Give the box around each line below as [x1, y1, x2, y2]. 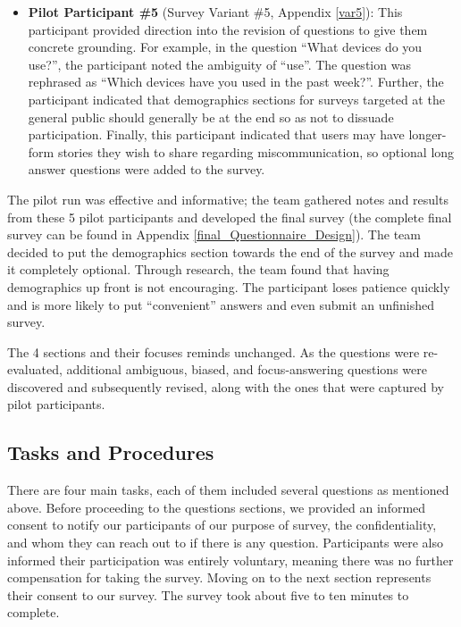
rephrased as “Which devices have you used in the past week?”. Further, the [28, 72, 444, 91]
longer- [408, 125, 447, 144]
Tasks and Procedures [7, 439, 214, 466]
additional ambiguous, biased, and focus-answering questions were [66, 360, 427, 379]
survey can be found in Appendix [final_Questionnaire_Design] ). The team [7, 225, 421, 244]
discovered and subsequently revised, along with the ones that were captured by [7, 377, 444, 396]
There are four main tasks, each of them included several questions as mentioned [7, 481, 449, 499]
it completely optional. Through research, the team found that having [7, 260, 390, 279]
